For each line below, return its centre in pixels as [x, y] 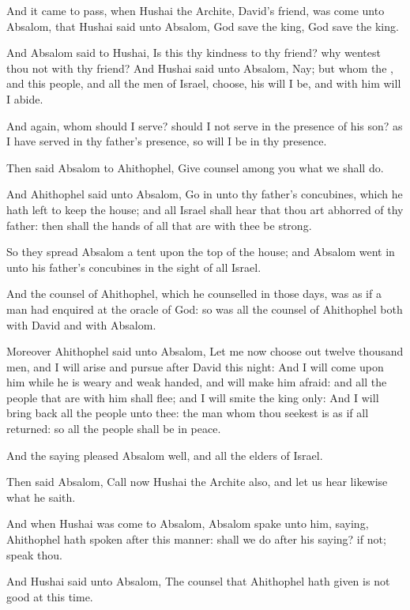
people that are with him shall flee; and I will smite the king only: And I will [193, 397]
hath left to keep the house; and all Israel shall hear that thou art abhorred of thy [205, 209]
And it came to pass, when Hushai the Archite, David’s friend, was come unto [196, 10]
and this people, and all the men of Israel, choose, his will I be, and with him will [204, 83]
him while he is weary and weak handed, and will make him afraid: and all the [197, 382]
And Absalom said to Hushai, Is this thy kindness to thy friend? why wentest [194, 53]
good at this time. [50, 596]
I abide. [25, 98]
